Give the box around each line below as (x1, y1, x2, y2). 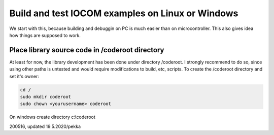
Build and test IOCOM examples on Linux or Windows (9, 8, 238, 19)
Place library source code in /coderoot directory (9, 46, 164, 54)
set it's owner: (9, 73, 39, 79)
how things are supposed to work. (9, 32, 81, 38)
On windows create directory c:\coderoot (9, 114, 96, 120)
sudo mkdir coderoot (20, 94, 71, 99)
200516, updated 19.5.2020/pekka (9, 123, 81, 129)
